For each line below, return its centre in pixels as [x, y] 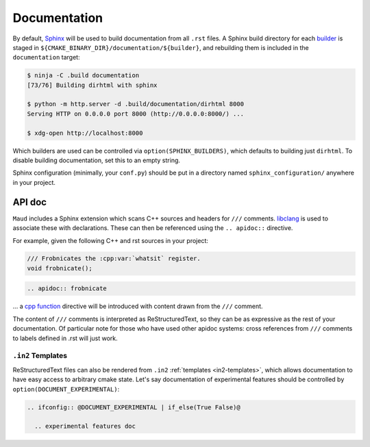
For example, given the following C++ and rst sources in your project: [110, 240]
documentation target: [46, 58]
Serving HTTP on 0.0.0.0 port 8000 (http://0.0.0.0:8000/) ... [136, 114]
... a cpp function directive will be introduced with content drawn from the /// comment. [138, 306]
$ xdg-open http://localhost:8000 [85, 133]
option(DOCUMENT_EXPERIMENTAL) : [66, 389]
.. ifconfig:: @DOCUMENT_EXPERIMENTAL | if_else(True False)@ [134, 407]
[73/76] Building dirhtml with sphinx [92, 85]
